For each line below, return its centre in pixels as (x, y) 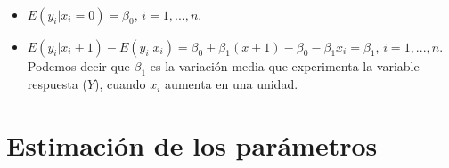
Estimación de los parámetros (192, 145)
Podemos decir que (78, 65)
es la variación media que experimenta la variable (285, 65)
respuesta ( (57, 84)
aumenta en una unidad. (232, 84)
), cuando (120, 84)
